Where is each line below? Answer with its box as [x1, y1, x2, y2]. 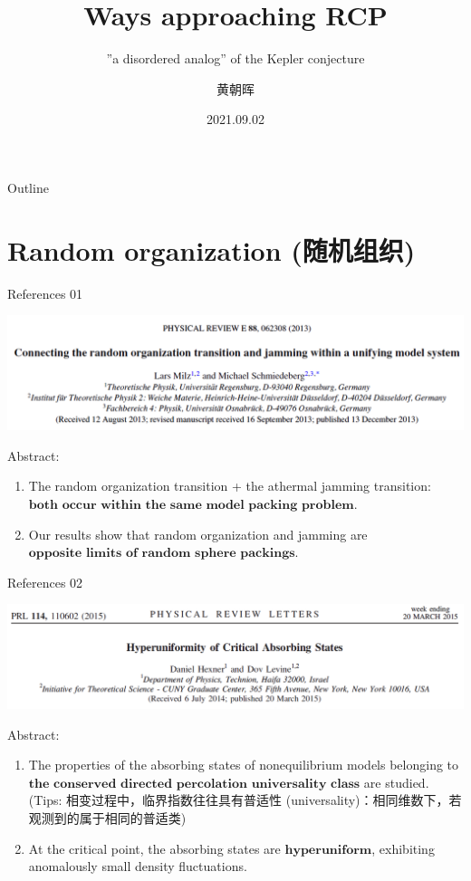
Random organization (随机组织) [7, 231, 416, 268]
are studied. [363, 772, 429, 791]
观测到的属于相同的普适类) [28, 808, 187, 827]
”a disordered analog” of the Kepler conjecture [106, 49, 365, 68]
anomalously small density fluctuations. [28, 857, 247, 876]
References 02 [7, 572, 83, 591]
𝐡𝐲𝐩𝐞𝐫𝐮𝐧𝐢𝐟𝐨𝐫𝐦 [284, 843, 372, 857]
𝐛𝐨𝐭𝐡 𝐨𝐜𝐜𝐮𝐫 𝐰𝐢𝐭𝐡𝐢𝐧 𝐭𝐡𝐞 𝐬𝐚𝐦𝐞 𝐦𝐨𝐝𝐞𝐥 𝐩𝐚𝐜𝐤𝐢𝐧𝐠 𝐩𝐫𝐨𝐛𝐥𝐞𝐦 [28, 498, 354, 512]
